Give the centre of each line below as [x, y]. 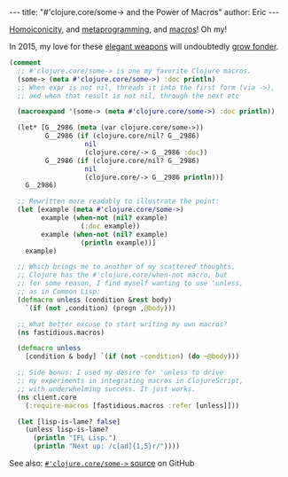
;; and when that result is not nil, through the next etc [128, 96]
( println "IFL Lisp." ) [74, 438]
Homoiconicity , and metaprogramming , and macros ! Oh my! [118, 29]
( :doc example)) [110, 226]
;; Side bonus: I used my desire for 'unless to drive [121, 373]
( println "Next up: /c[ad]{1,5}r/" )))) [106, 446]
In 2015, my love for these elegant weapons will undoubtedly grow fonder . [144, 47]
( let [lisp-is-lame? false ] [69, 422]
